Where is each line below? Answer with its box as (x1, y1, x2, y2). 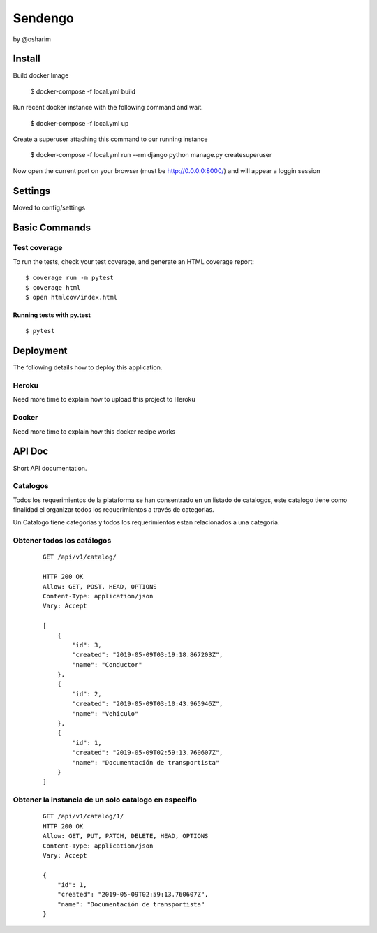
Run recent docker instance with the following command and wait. (13, 103, 204, 112)
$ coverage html (25, 284, 81, 291)
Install (13, 53, 41, 65)
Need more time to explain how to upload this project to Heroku (13, 395, 195, 404)
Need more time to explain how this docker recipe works (13, 427, 176, 436)
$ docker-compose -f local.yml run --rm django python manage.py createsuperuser (30, 151, 272, 159)
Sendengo (13, 10, 75, 26)
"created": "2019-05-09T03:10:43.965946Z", (72, 700, 223, 708)
